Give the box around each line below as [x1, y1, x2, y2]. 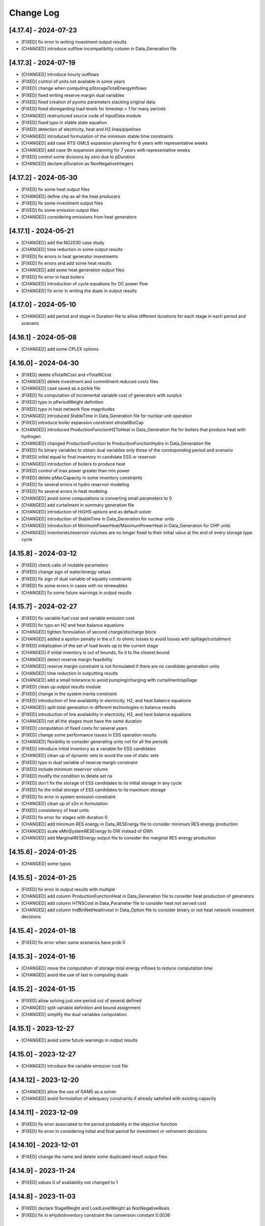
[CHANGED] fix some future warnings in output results [21, 589, 132, 595]
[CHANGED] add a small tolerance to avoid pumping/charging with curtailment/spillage [21, 677, 197, 683]
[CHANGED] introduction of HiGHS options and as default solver [21, 509, 152, 515]
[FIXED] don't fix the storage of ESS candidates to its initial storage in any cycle [21, 780, 182, 786]
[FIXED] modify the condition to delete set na [21, 773, 112, 779]
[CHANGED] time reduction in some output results [21, 247, 123, 253]
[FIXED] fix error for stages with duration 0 [21, 814, 108, 820]
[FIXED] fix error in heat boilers [21, 274, 84, 280]
